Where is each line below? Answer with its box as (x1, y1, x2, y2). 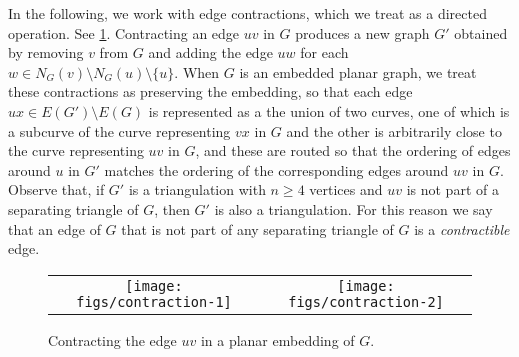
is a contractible (414, 218, 510, 239)
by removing (8, 42, 84, 63)
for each (300, 42, 349, 63)
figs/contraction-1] (76, 293, 232, 310)
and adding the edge (148, 42, 273, 63)
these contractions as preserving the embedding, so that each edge (8, 81, 413, 102)
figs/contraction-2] (288, 293, 444, 310)
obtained (454, 22, 508, 43)
